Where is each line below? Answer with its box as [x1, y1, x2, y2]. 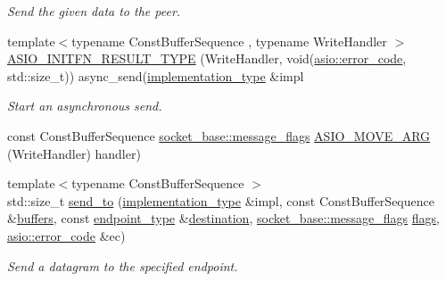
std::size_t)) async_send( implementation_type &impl [7, 66, 304, 85]
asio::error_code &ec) [7, 226, 126, 244]
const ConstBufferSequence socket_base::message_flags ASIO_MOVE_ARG [7, 126, 431, 145]
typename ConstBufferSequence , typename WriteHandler [71, 31, 387, 50]
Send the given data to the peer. [7, 2, 181, 20]
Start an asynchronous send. [7, 96, 162, 115]
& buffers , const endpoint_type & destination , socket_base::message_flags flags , [7, 209, 440, 227]
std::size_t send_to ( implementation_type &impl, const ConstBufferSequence [7, 191, 434, 210]
